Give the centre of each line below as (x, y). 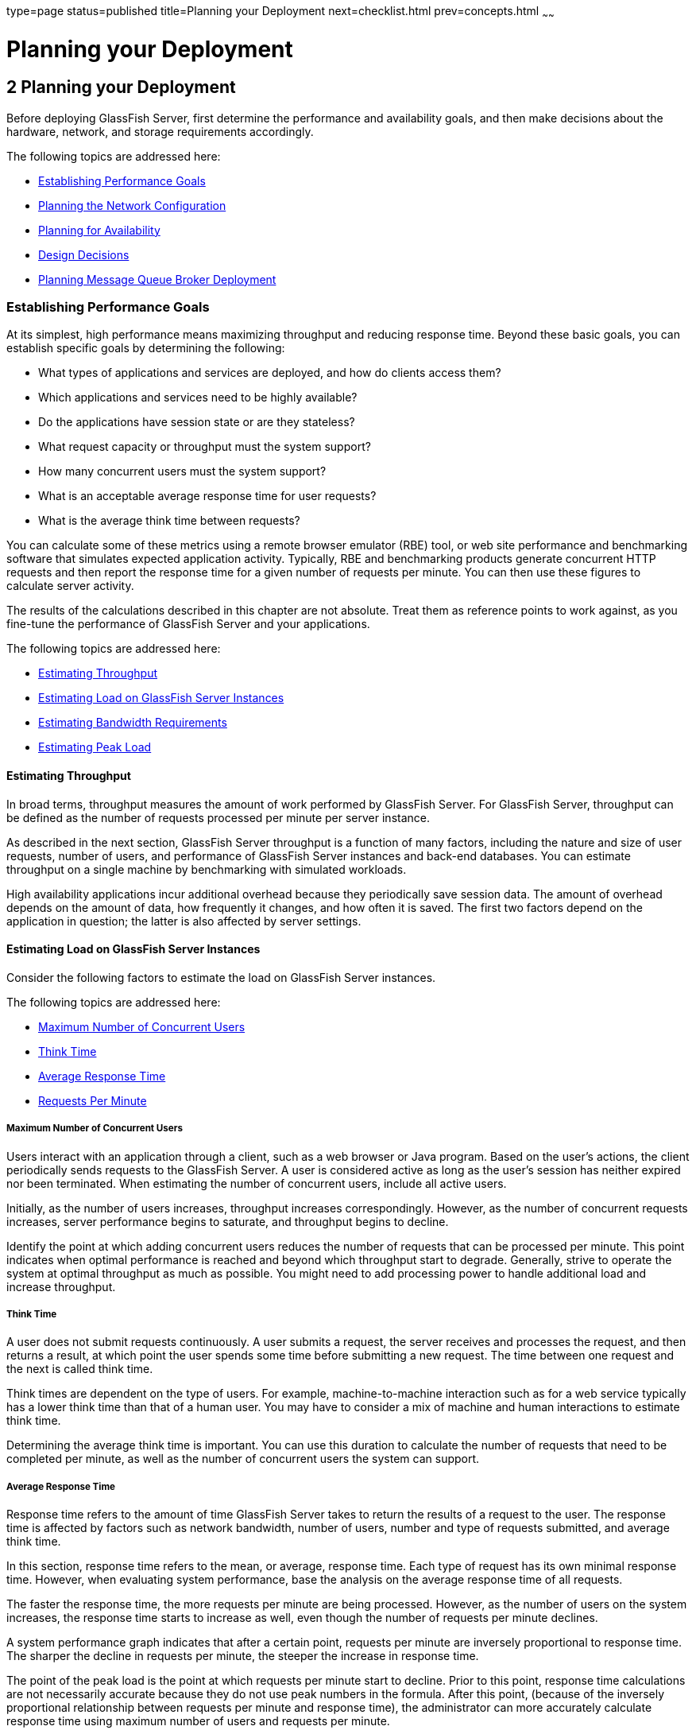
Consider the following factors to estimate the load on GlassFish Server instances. (221, 977)
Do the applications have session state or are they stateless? (197, 422)
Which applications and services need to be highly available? (198, 398)
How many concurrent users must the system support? (182, 471)
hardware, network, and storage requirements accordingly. (160, 131)
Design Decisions (84, 254)
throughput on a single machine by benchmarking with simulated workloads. (207, 869)
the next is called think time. (80, 1369)
